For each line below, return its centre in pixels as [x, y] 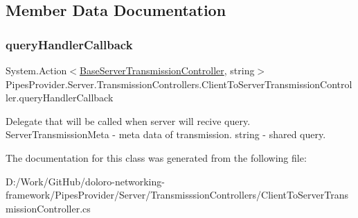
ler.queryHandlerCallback [60, 98]
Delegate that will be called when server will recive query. [128, 120]
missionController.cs [48, 208]
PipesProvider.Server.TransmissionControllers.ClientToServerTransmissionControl [179, 84]
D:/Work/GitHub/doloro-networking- [85, 181]
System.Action [36, 70]
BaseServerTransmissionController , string [167, 70]
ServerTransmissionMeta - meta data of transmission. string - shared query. [166, 134]
